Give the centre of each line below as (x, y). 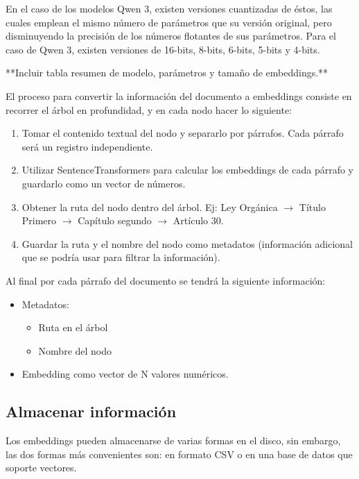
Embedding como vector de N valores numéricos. (125, 374)
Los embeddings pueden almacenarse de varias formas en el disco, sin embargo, (173, 440)
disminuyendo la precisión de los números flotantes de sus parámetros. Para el (171, 36)
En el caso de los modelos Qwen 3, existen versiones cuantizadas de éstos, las (169, 8)
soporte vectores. (41, 468)
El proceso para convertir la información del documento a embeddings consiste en (179, 95)
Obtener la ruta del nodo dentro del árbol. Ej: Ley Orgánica (150, 207)
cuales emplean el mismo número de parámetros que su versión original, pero (169, 22)
